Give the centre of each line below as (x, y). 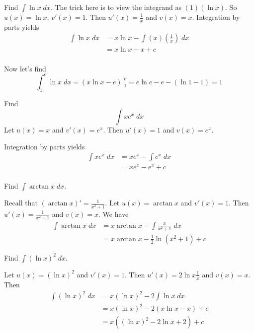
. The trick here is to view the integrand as (116, 7)
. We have (114, 214)
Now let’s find (25, 68)
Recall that (21, 203)
